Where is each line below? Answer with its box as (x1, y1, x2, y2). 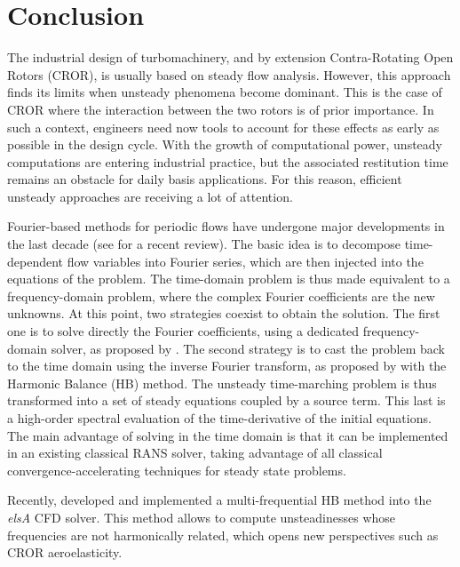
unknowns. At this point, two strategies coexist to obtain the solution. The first (7, 304, 440, 323)
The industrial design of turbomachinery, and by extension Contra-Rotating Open (7, 48, 454, 67)
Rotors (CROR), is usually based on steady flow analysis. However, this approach (7, 65, 451, 84)
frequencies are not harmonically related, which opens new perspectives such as (7, 525, 439, 544)
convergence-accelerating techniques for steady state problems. (7, 460, 346, 479)
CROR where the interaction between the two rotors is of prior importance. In (7, 100, 434, 118)
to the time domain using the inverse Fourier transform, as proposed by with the (7, 356, 447, 375)
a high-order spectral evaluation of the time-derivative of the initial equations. (7, 409, 432, 427)
